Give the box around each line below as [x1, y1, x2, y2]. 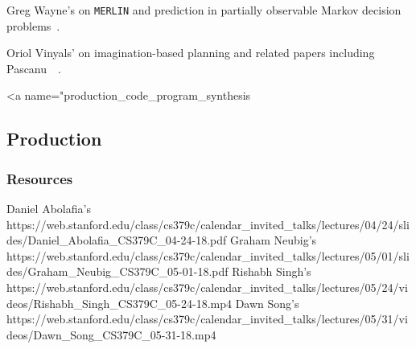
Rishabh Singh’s [232, 263, 311, 280]
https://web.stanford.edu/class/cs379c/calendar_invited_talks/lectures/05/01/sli [6, 247, 410, 264]
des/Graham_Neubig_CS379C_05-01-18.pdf [6, 263, 229, 280]
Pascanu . [6, 60, 61, 76]
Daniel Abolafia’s [6, 200, 91, 217]
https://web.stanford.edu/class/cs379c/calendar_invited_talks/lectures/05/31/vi [6, 310, 408, 327]
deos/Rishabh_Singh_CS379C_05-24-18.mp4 [6, 294, 232, 311]
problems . [6, 17, 60, 34]
